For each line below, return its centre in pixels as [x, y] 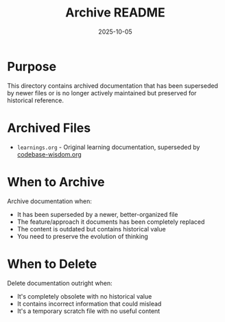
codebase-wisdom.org [49, 154]
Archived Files [49, 128]
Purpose [32, 66]
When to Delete [52, 264]
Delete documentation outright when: [60, 283]
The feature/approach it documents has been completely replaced [111, 222]
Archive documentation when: [50, 201]
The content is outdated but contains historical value [91, 229]
